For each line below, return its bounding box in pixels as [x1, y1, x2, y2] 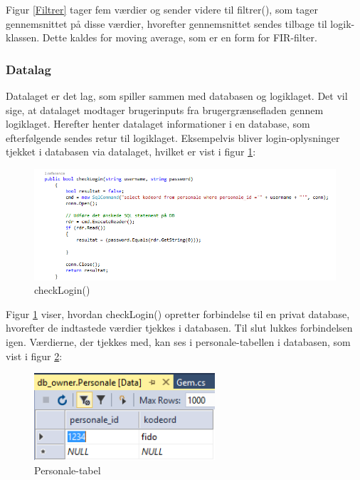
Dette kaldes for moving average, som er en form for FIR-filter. [42, 30, 317, 45]
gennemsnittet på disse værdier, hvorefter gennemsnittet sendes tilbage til [6, 16, 327, 31]
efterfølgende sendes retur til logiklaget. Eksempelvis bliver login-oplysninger [6, 130, 340, 145]
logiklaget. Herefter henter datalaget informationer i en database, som [6, 116, 310, 131]
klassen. [6, 30, 40, 45]
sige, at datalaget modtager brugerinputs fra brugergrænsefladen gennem [6, 102, 324, 117]
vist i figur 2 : [6, 348, 63, 363]
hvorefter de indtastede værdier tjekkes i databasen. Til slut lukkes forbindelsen [6, 320, 353, 335]
